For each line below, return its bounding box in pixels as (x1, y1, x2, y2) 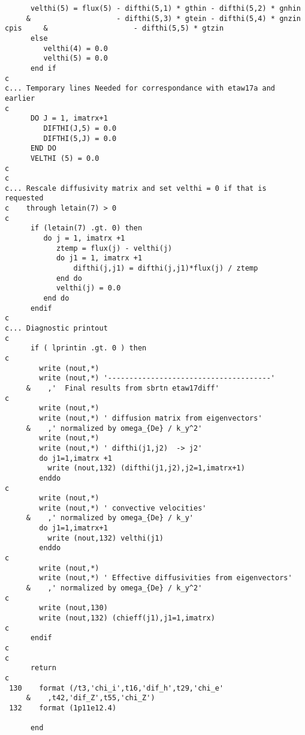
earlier (5, 94, 35, 103)
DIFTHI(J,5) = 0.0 (43, 124, 117, 133)
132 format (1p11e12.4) (9, 703, 117, 712)
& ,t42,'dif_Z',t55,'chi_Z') (26, 694, 155, 703)
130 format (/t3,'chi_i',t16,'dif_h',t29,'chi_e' (9, 683, 224, 692)
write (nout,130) (39, 604, 108, 613)
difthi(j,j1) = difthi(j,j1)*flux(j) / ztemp (73, 264, 258, 273)
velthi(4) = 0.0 (43, 44, 108, 53)
